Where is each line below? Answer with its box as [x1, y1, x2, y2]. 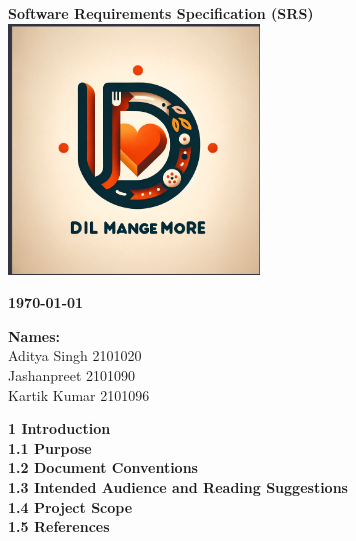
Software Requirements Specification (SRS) [8, 3, 314, 23]
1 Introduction [8, 418, 111, 439]
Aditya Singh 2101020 [8, 345, 142, 366]
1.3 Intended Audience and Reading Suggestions [8, 477, 348, 497]
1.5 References [8, 516, 110, 537]
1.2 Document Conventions [8, 457, 198, 478]
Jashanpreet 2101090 [8, 365, 136, 386]
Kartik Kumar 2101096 [8, 384, 150, 405]
